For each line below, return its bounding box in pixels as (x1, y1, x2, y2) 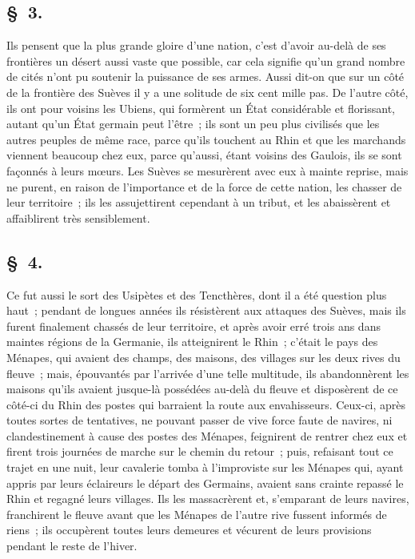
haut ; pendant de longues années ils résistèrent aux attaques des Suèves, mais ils (6, 302, 406, 319)
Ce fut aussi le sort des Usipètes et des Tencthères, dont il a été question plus (6, 286, 387, 303)
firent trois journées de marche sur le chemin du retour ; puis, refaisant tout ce (6, 443, 393, 460)
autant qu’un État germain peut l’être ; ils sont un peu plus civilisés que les (6, 115, 380, 132)
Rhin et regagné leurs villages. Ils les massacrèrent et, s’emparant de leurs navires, (6, 490, 409, 507)
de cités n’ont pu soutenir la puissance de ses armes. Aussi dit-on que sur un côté (6, 68, 405, 85)
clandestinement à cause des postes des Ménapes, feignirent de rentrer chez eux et (6, 427, 408, 444)
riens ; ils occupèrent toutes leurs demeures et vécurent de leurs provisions (6, 521, 372, 538)
